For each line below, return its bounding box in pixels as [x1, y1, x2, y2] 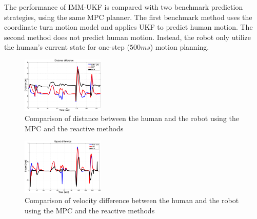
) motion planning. [150, 42, 209, 52]
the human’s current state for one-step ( [4, 42, 130, 52]
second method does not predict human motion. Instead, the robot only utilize [4, 31, 251, 42]
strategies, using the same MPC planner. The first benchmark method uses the [4, 11, 252, 22]
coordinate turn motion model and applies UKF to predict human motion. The [4, 22, 253, 32]
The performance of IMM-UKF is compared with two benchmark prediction [4, 2, 243, 12]
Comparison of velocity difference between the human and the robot [25, 195, 239, 206]
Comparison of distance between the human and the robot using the [25, 113, 239, 124]
